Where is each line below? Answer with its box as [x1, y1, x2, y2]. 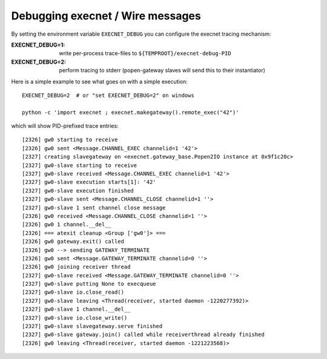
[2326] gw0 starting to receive [22, 136, 118, 143]
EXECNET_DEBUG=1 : [11, 41, 65, 48]
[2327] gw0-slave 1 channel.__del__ [22, 306, 131, 313]
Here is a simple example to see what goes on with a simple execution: [11, 77, 188, 85]
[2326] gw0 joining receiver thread [22, 263, 131, 271]
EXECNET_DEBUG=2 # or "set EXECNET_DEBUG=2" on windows [22, 91, 195, 99]
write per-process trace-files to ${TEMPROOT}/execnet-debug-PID [59, 50, 231, 57]
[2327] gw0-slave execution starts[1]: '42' [22, 179, 157, 186]
